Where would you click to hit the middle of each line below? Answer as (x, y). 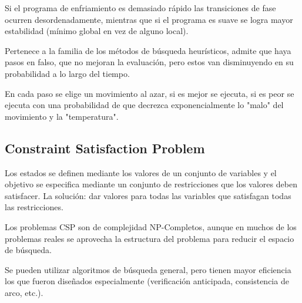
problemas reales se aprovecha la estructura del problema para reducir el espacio (150, 238)
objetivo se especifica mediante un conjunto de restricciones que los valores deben (151, 184)
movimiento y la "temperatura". (62, 116)
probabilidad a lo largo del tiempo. (67, 73)
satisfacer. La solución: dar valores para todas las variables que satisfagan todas (148, 195)
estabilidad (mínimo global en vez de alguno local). (97, 31)
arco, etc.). (24, 292)
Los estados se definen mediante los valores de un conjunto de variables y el (141, 172)
